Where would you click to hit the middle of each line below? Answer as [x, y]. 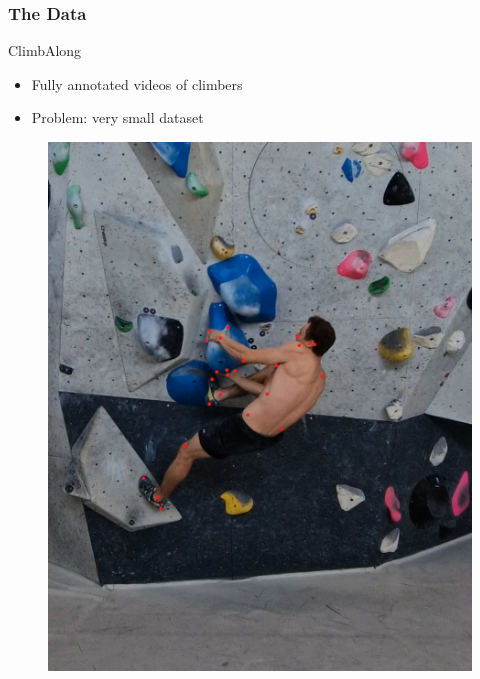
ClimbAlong [45, 50]
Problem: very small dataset [117, 117]
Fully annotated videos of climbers [137, 83]
